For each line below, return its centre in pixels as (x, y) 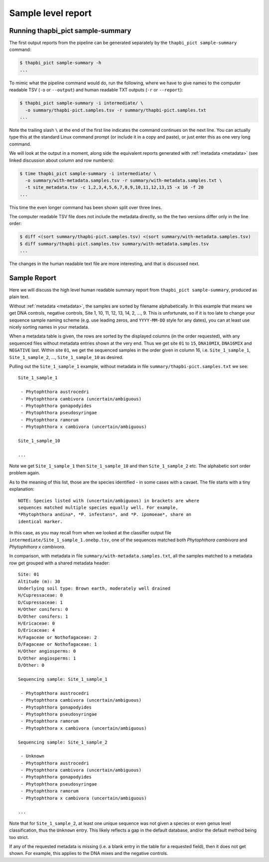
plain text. (19, 297)
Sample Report (33, 278)
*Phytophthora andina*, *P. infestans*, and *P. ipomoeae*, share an (105, 515)
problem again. (25, 473)
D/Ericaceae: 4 (37, 630)
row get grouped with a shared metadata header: (60, 563)
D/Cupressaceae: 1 (41, 602)
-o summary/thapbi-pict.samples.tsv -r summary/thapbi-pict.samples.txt (116, 110)
